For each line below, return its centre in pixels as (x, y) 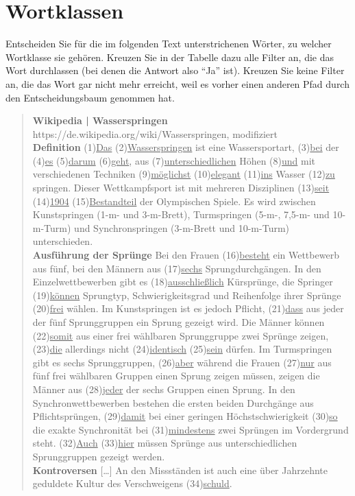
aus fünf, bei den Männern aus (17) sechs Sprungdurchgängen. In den (177, 268)
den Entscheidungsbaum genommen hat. (90, 97)
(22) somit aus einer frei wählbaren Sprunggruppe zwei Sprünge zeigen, (181, 335)
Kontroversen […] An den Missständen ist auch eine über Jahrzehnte (180, 470)
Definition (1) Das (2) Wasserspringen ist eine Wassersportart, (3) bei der (186, 147)
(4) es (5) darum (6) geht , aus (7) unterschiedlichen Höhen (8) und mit (174, 160)
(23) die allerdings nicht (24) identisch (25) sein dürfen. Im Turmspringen (182, 349)
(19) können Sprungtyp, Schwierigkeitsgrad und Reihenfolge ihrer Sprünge (187, 295)
